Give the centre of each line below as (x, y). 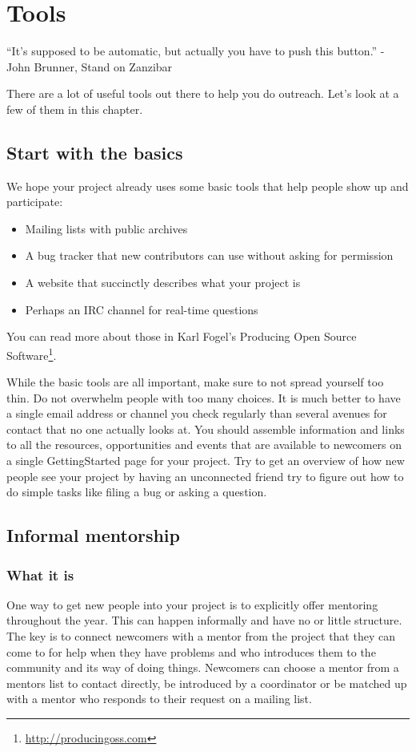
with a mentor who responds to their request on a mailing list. (159, 699)
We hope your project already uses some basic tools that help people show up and (208, 186)
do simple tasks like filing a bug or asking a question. (137, 492)
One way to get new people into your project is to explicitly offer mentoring (192, 604)
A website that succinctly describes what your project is (163, 283)
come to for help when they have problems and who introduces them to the (191, 651)
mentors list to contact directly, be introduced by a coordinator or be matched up (207, 683)
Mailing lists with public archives (106, 228)
